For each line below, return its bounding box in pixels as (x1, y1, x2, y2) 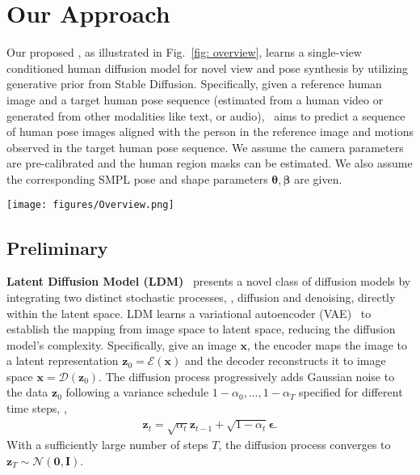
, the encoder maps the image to (246, 336, 407, 353)
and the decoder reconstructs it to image (184, 352, 386, 369)
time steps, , (6, 400, 67, 417)
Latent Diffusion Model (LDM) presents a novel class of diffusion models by (6, 273, 411, 290)
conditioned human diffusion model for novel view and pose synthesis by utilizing (6, 59, 409, 76)
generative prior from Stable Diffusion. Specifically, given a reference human (6, 75, 382, 92)
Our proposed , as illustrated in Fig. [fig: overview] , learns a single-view (6, 44, 362, 61)
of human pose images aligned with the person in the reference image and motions (6, 123, 414, 140)
